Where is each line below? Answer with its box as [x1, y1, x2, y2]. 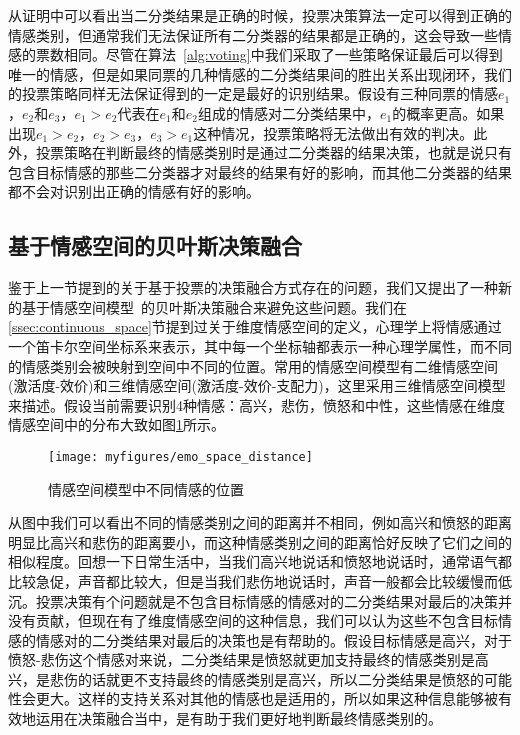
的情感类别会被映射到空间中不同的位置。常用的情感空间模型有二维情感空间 [8, 355, 498, 376]
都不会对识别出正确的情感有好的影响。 [8, 181, 260, 202]
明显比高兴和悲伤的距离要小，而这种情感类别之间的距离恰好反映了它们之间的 [8, 531, 512, 552]
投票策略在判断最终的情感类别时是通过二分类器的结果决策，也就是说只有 [35, 142, 512, 163]
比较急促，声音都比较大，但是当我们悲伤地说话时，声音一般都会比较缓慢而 [8, 570, 498, 591]
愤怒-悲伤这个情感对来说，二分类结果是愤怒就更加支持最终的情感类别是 [8, 649, 475, 670]
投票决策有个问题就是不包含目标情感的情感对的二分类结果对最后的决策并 [35, 590, 512, 611]
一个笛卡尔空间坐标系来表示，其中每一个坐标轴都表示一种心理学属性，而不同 [8, 335, 512, 356]
